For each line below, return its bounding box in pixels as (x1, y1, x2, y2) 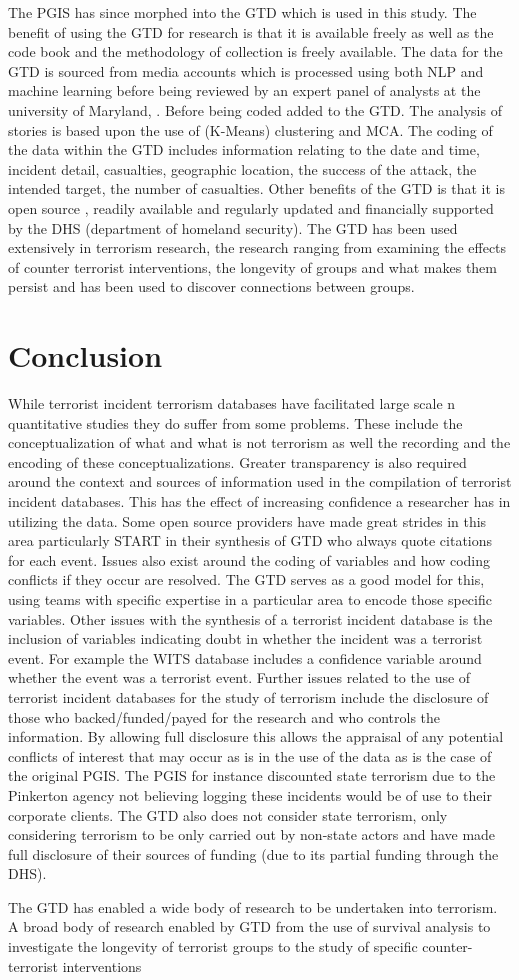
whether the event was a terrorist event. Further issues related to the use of (8, 667, 471, 688)
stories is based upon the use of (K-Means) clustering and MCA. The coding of (8, 119, 493, 140)
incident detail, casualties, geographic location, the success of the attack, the (8, 158, 477, 179)
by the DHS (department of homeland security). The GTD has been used (8, 217, 458, 238)
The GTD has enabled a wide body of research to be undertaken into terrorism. (8, 896, 498, 917)
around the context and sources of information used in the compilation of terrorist (8, 471, 512, 492)
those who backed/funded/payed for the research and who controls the (8, 706, 441, 727)
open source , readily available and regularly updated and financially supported (8, 197, 494, 218)
